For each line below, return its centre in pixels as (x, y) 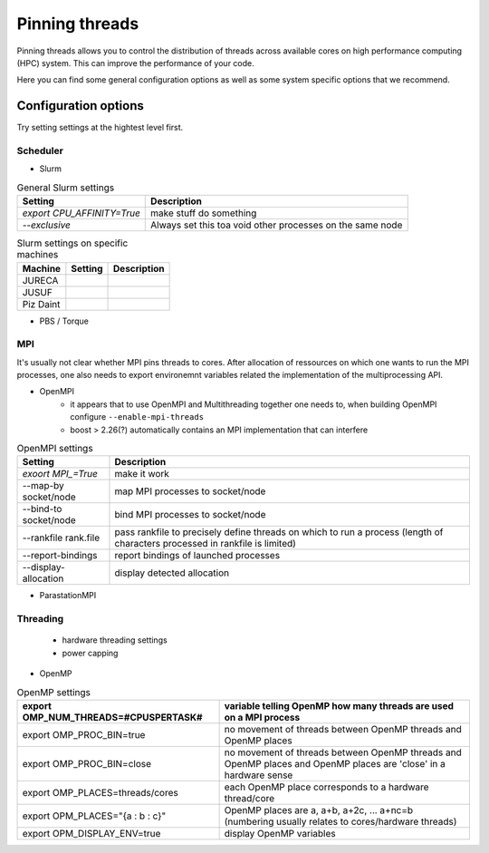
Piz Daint (41, 304)
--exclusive (47, 225)
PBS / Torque (64, 321)
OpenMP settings (53, 692)
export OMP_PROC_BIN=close (87, 763)
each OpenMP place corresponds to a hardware (326, 787)
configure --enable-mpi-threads (137, 417)
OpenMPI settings (55, 449)
